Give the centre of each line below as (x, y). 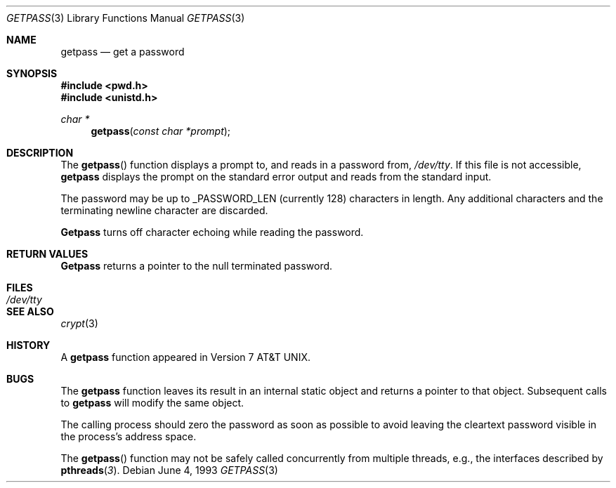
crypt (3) (79, 323)
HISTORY (28, 345)
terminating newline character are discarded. (164, 210)
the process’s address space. (129, 436)
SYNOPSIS (32, 73)
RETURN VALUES (47, 254)
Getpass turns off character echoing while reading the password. (212, 232)
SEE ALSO (30, 311)
